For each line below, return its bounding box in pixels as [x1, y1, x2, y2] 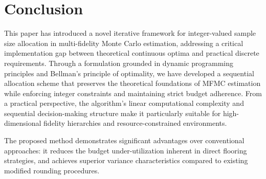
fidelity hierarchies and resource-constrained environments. [43, 118, 227, 128]
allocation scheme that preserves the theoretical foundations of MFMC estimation [4, 78, 261, 88]
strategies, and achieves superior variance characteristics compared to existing [4, 155, 248, 166]
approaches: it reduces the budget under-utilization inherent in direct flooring [4, 145, 247, 155]
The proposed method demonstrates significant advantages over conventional [4, 135, 245, 146]
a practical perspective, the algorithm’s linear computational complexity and [4, 98, 244, 108]
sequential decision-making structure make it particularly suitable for [4, 107, 221, 118]
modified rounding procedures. [4, 165, 100, 175]
